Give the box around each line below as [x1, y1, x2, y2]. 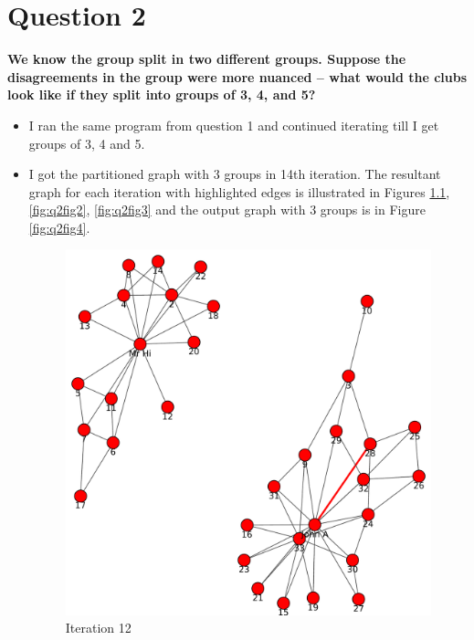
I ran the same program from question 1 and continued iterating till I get [28, 115, 439, 134]
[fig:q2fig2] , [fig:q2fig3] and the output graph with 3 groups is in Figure [28, 200, 426, 219]
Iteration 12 [65, 618, 132, 637]
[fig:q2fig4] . [28, 217, 90, 236]
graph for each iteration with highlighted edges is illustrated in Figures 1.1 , [28, 182, 450, 201]
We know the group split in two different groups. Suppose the [7, 49, 406, 68]
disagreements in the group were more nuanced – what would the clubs [7, 67, 468, 86]
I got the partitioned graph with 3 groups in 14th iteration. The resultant [28, 164, 441, 184]
